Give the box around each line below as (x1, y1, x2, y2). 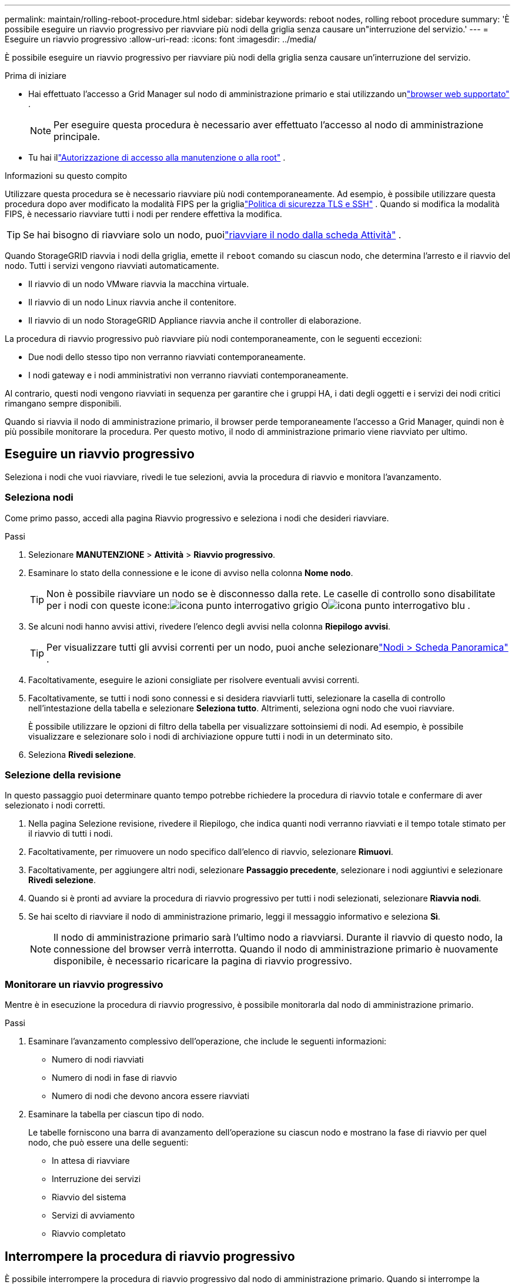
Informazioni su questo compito (5, 171, 128, 181)
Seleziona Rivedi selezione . (28, 749, 136, 760)
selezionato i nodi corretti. (5, 800, 105, 811)
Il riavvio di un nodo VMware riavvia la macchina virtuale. (28, 279, 249, 289)
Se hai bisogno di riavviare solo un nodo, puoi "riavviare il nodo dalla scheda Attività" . (23, 229, 402, 241)
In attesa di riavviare (52, 1156, 130, 1166)
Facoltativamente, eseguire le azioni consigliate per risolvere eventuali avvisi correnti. (28, 674, 360, 685)
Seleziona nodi (5, 491, 73, 504)
